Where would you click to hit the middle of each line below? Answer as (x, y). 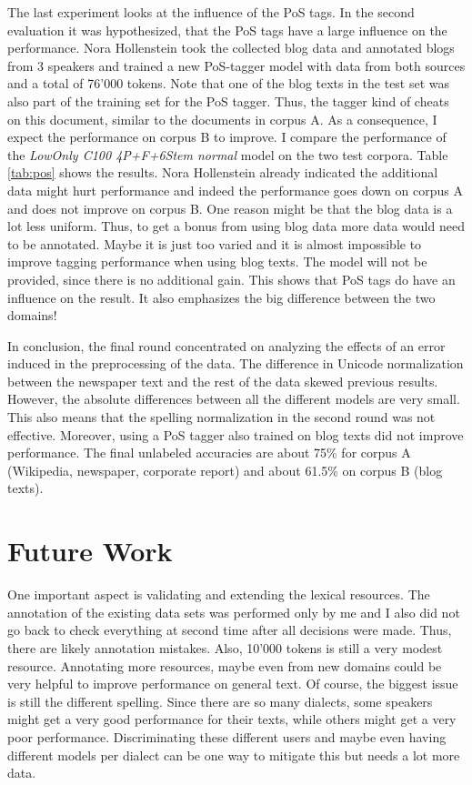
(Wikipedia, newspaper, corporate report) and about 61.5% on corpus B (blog (225, 470)
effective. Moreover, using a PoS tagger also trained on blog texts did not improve (236, 434)
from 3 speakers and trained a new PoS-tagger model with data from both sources (236, 65)
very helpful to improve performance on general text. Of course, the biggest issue (233, 684)
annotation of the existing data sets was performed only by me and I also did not (234, 612)
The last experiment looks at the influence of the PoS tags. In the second (211, 12)
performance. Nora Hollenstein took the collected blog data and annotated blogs (231, 48)
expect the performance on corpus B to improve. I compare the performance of (227, 137)
